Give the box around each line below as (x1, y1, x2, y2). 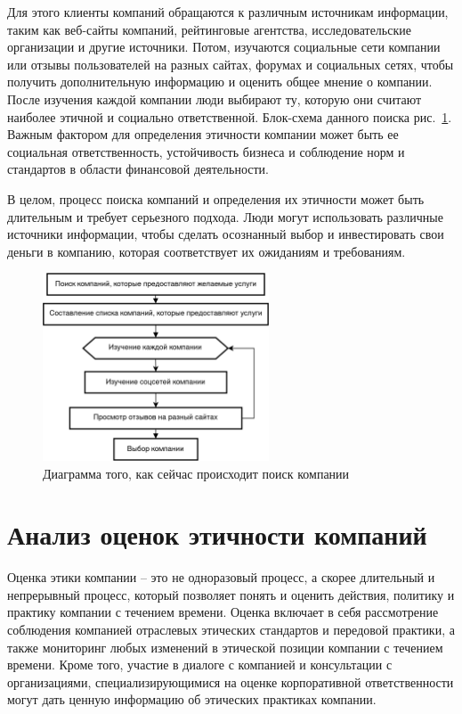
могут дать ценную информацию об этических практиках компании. (7, 690, 377, 709)
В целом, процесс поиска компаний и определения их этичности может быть (7, 189, 425, 208)
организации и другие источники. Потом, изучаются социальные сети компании (7, 37, 441, 56)
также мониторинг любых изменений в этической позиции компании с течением (7, 637, 443, 656)
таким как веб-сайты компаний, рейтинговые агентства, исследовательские (7, 20, 411, 38)
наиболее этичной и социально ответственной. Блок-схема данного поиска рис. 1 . (7, 107, 452, 126)
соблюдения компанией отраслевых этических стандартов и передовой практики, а (7, 620, 455, 639)
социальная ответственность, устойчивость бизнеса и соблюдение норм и (7, 142, 405, 160)
